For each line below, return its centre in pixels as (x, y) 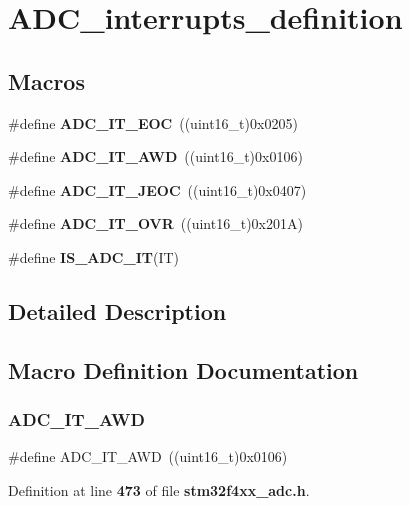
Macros (46, 80)
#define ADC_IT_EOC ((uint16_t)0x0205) (153, 122)
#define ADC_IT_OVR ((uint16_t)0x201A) (155, 223)
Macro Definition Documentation (183, 369)
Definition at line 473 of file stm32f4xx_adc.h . (159, 489)
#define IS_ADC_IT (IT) (94, 256)
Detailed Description (117, 310)
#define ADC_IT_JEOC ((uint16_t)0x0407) (157, 189)
